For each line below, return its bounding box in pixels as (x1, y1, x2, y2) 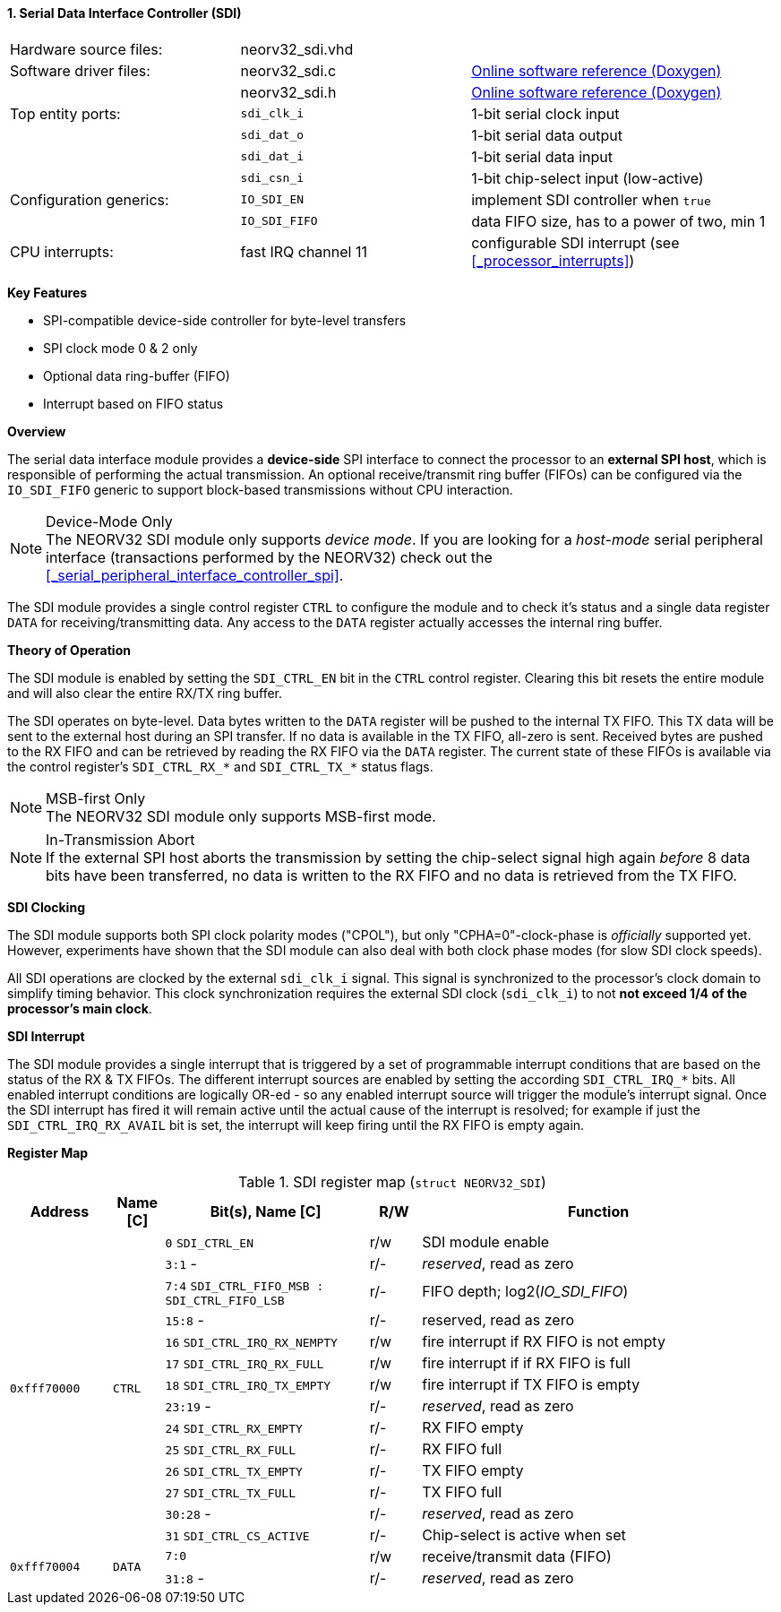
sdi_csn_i (240, 171, 305, 185)
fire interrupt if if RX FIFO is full (422, 1353, 631, 1372)
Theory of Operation (7, 642, 131, 658)
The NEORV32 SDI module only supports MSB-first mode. (46, 806, 436, 825)
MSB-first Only (46, 789, 146, 807)
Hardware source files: (10, 39, 163, 58)
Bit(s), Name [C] (210, 1202, 322, 1220)
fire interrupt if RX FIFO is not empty (422, 1332, 665, 1350)
